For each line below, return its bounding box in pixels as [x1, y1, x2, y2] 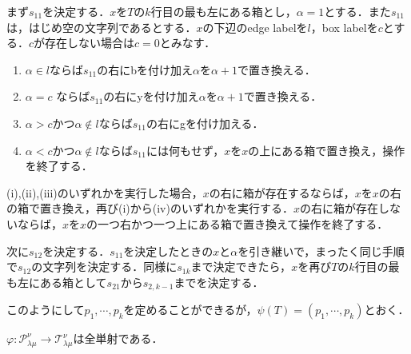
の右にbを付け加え [97, 61, 193, 78]
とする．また [324, 3, 391, 19]
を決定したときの [123, 242, 213, 259]
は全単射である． [73, 330, 163, 347]
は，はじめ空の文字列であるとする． [6, 18, 197, 35]
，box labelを [310, 18, 378, 35]
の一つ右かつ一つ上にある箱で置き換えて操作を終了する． [86, 215, 389, 232]
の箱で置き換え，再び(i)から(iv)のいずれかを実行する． [6, 200, 293, 217]
